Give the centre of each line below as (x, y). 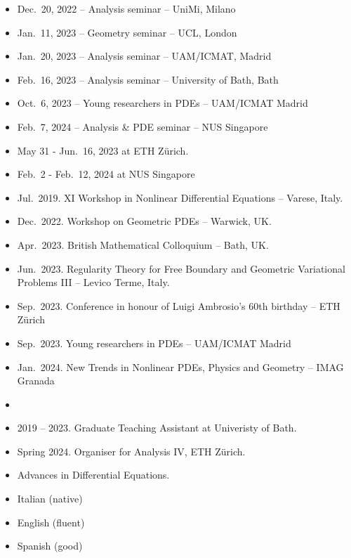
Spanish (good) (50, 546)
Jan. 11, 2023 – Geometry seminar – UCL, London (127, 32)
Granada (36, 381)
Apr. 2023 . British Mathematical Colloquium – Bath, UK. (143, 244)
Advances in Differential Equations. (93, 475)
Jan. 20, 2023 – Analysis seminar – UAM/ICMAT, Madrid (144, 56)
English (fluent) (51, 522)
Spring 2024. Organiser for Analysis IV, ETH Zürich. (131, 451)
